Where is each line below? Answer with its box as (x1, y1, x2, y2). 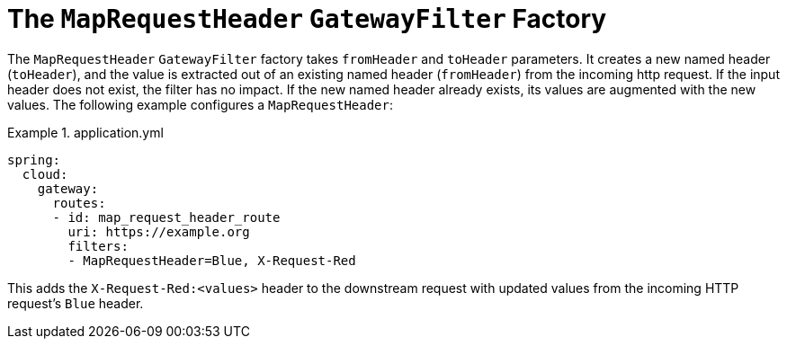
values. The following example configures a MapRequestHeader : (7, 96, 394, 112)
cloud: (22, 166, 68, 182)
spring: (7, 152, 61, 167)
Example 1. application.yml (7, 124, 164, 140)
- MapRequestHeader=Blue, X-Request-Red (67, 253, 356, 268)
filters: (67, 238, 129, 253)
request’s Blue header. (7, 295, 144, 311)
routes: (52, 195, 106, 210)
